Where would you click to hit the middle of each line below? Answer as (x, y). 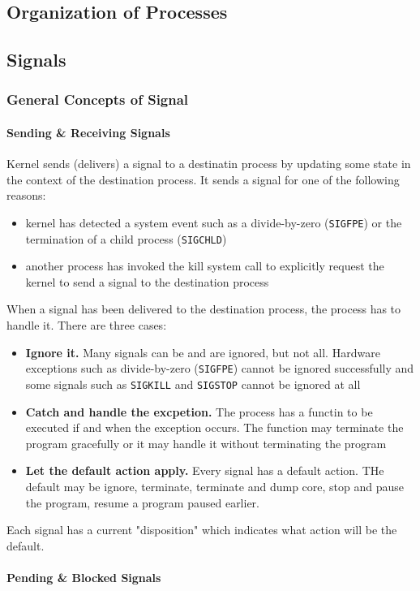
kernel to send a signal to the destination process (147, 281)
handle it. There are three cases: (87, 325)
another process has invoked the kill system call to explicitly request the (205, 266)
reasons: (26, 195)
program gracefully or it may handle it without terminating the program (206, 443)
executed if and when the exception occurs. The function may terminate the (214, 427)
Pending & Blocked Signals (84, 577)
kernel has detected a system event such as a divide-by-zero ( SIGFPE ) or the (214, 222)
